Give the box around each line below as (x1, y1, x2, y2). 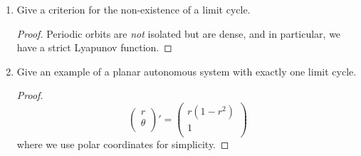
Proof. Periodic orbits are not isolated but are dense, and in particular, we (16, 26, 341, 41)
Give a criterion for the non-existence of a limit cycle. (16, 2, 251, 16)
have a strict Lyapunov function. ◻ (16, 40, 172, 55)
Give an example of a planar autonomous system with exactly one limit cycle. (16, 63, 357, 78)
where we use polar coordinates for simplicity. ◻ (16, 137, 229, 152)
